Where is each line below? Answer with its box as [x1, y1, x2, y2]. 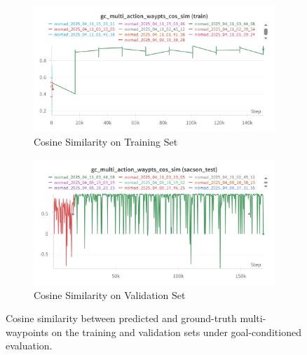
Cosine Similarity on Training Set [34, 134, 178, 148]
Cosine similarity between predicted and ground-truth [6, 311, 237, 326]
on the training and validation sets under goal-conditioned [51, 324, 301, 339]
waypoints [6, 324, 49, 339]
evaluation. [6, 338, 53, 353]
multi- [240, 311, 266, 326]
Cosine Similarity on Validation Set [34, 287, 186, 302]
